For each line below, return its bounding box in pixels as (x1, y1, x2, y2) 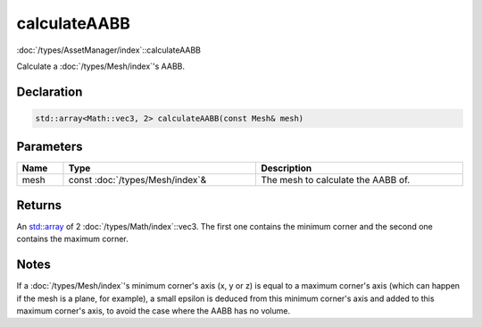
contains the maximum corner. (16, 233, 129, 245)
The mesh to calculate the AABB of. (260, 174, 411, 187)
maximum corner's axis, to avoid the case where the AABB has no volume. (16, 306, 290, 316)
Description (260, 162, 312, 174)
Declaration (16, 84, 83, 99)
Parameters (16, 139, 83, 155)
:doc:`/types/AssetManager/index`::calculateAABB (16, 45, 201, 55)
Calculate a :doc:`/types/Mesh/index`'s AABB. (16, 61, 185, 71)
